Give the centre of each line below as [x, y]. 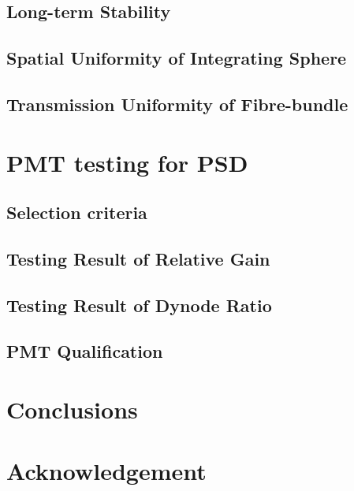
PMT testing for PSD [127, 162]
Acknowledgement [106, 471]
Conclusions [72, 409]
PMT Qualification [85, 351]
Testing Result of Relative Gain [138, 258]
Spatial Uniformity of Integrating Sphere [177, 58]
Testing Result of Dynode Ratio [139, 305]
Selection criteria [77, 212]
